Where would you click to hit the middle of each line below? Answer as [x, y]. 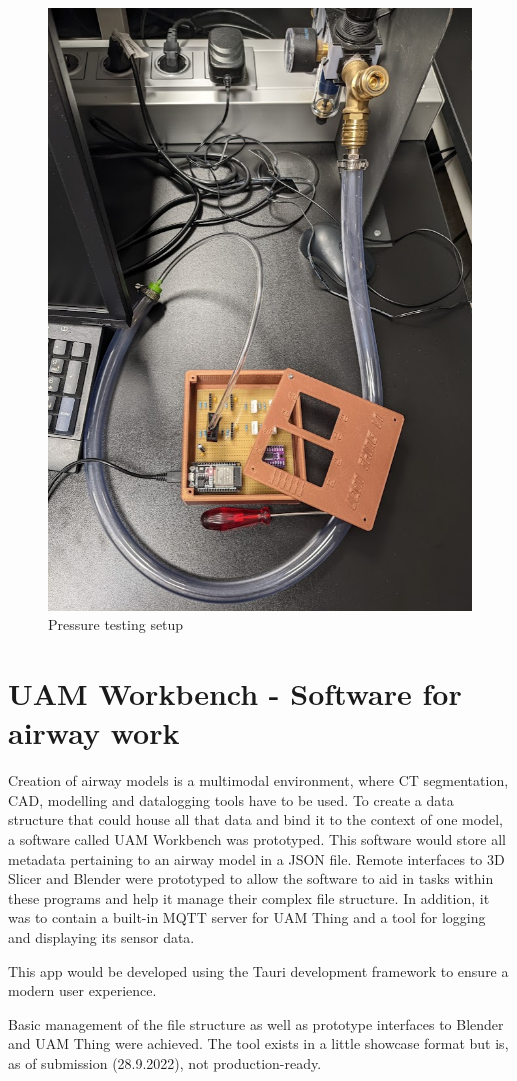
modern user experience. [82, 990]
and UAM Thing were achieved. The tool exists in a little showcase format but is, [258, 1043]
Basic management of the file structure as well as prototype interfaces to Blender [256, 1023]
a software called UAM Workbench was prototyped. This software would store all [257, 839]
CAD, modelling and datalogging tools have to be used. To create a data [231, 799]
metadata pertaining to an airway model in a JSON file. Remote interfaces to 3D [256, 858]
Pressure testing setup [116, 624]
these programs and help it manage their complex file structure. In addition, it [249, 897]
